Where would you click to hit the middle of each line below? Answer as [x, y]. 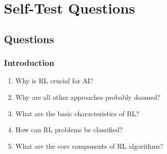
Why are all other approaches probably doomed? [88, 97]
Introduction [29, 63]
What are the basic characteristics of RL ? [77, 113]
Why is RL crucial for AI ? [54, 81]
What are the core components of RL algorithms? [89, 146]
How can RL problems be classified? [69, 130]
